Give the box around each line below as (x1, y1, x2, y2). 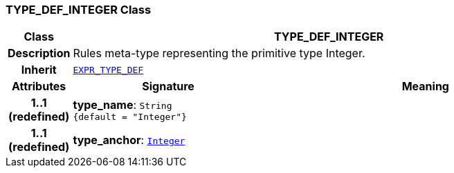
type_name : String (73, 97, 172, 112)
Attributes (12, 79, 66, 94)
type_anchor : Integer (73, 133, 185, 147)
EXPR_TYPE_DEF (73, 64, 144, 75)
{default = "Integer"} (73, 111, 187, 122)
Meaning (401, 79, 449, 94)
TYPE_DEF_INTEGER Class (6, 3, 152, 17)
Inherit (21, 63, 57, 77)
